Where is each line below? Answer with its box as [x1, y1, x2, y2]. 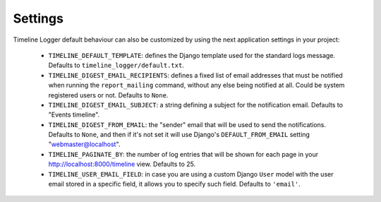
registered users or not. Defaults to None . [48, 90, 169, 99]
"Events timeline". [48, 110, 100, 119]
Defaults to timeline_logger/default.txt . [48, 61, 185, 70]
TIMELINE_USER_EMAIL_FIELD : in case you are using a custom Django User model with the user [48, 170, 334, 178]
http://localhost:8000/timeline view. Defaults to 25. [48, 160, 196, 169]
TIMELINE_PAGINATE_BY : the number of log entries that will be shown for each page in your [48, 150, 319, 158]
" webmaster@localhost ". [48, 140, 121, 148]
